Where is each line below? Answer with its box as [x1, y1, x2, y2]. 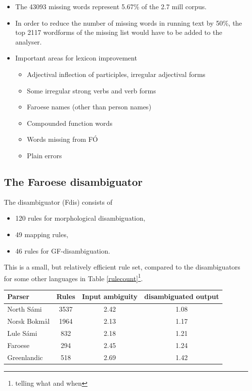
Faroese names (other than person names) [27, 102, 152, 112]
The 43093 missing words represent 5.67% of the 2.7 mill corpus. [15, 1, 207, 11]
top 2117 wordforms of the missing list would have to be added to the [15, 27, 222, 37]
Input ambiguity [82, 291, 138, 301]
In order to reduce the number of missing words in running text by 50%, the [15, 17, 242, 28]
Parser [7, 291, 30, 301]
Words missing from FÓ [27, 134, 98, 144]
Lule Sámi [7, 328, 37, 338]
